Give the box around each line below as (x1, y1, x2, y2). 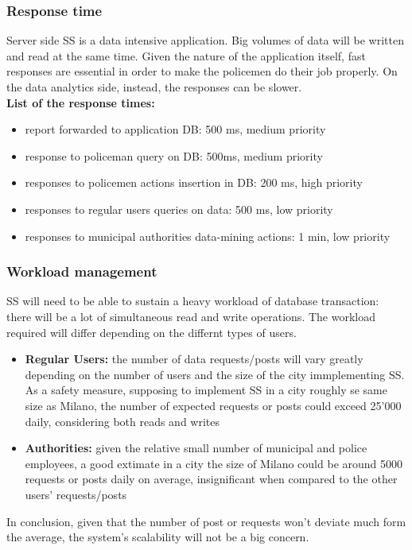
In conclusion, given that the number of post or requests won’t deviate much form (6, 513, 406, 529)
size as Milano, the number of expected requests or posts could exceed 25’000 (25, 397, 402, 413)
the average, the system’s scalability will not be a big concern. (6, 529, 309, 545)
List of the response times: (6, 94, 155, 110)
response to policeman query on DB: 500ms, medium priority (25, 147, 323, 164)
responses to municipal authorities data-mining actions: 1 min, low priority (25, 227, 391, 244)
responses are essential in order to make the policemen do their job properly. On (6, 63, 398, 79)
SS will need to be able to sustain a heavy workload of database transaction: (6, 292, 379, 309)
